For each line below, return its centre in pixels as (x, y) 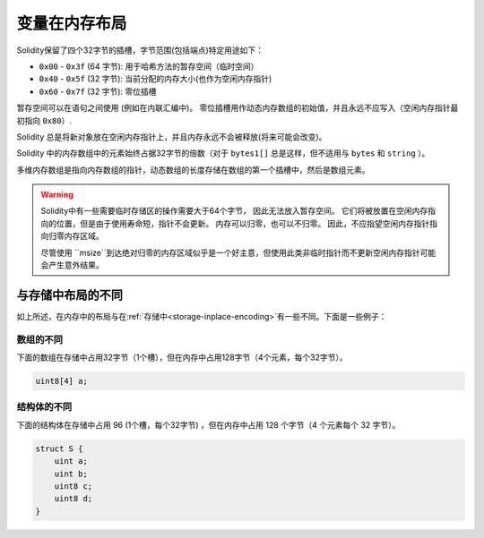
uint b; (71, 474)
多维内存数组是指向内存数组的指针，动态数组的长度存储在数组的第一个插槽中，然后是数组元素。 (193, 169)
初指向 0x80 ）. (44, 120)
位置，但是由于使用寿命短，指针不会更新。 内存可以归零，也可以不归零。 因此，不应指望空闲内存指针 (243, 223)
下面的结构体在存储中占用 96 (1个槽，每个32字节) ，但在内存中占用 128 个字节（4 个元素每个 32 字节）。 (208, 424)
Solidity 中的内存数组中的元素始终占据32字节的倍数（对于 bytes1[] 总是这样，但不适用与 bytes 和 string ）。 (223, 153)
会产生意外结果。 (72, 265)
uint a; (71, 461)
